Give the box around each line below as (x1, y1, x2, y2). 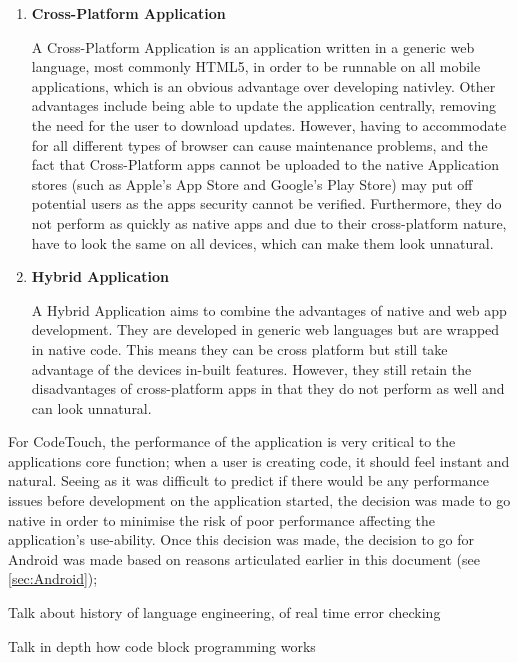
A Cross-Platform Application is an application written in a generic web (31, 36, 475, 57)
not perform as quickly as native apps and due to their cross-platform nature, (31, 212, 507, 233)
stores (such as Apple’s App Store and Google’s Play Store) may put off (31, 173, 473, 194)
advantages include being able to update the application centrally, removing (31, 95, 496, 116)
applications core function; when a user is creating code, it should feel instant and (8, 450, 510, 471)
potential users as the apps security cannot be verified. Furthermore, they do (31, 193, 502, 214)
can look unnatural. (31, 397, 152, 418)
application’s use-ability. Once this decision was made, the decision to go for (8, 529, 474, 550)
